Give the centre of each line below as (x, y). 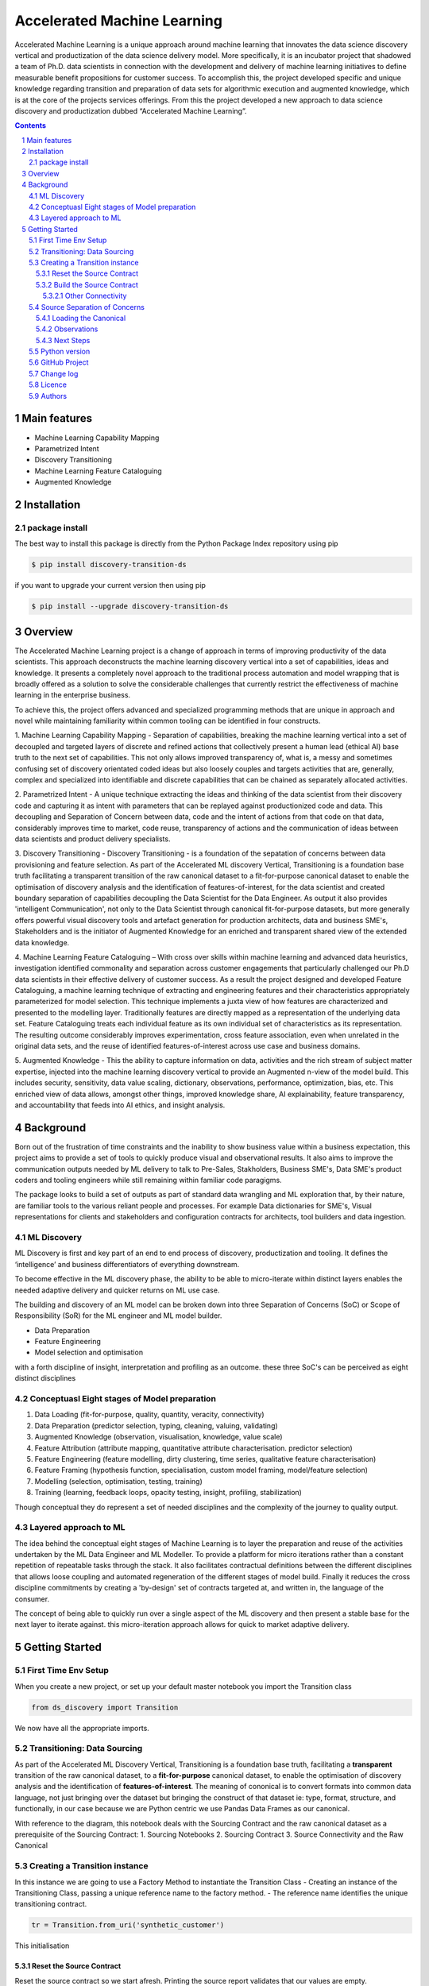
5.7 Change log (54, 373)
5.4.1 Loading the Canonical (81, 318)
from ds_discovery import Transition (105, 1707)
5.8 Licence (48, 384)
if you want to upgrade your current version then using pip (110, 585)
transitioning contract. (51, 1904)
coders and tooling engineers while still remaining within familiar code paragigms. (148, 1180)
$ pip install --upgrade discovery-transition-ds (130, 607)
